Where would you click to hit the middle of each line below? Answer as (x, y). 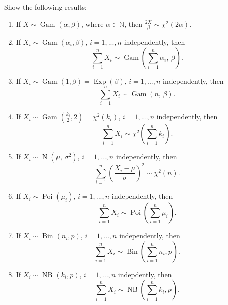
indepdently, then (145, 274)
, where (92, 23)
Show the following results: (45, 7)
